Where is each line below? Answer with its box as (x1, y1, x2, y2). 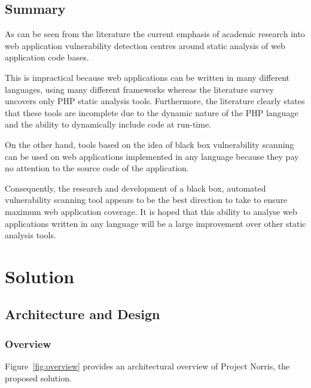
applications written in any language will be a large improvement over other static (5, 217, 306, 229)
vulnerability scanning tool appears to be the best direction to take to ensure (5, 193, 288, 206)
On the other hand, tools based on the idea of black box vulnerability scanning (5, 138, 294, 150)
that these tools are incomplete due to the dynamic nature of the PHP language (5, 106, 298, 119)
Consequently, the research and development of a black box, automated (5, 181, 266, 194)
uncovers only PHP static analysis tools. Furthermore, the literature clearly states (5, 95, 305, 107)
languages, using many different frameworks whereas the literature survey (5, 83, 275, 95)
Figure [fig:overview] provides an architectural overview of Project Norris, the (5, 360, 290, 372)
